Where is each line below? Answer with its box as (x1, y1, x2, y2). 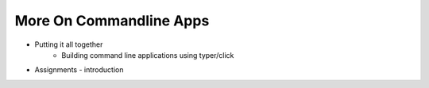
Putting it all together (34, 40, 103, 49)
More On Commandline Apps (14, 12, 210, 29)
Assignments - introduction (34, 65, 124, 75)
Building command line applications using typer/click (61, 50, 234, 59)
